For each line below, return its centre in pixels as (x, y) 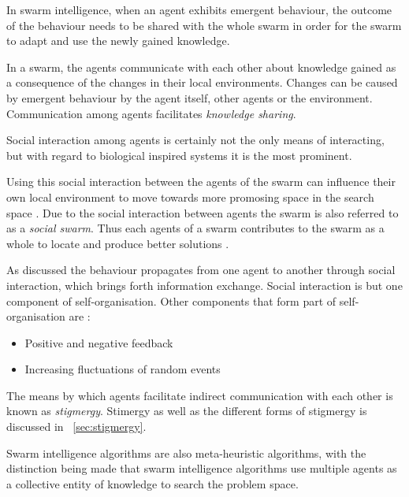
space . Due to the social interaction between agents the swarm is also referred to (203, 212)
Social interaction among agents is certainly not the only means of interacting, (195, 140)
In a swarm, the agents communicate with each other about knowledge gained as (201, 67)
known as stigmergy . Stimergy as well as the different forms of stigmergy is (187, 411)
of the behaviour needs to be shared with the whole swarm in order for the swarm (204, 25)
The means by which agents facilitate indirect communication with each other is (200, 395)
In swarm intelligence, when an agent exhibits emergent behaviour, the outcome (199, 9)
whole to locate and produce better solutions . (118, 243)
